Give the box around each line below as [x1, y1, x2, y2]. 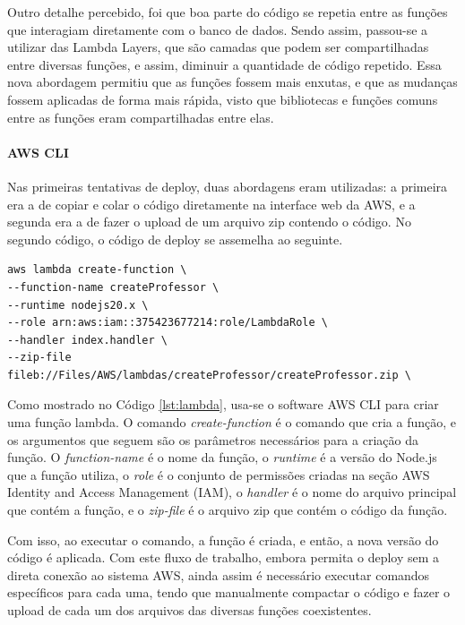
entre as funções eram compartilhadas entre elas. [7, 107, 274, 126]
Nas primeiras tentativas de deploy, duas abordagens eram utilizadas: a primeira [7, 176, 448, 195]
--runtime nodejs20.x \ [7, 298, 149, 312]
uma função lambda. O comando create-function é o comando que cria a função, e [7, 413, 457, 432]
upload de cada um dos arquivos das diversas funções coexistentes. [7, 601, 372, 620]
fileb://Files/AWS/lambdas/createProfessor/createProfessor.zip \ [7, 368, 412, 381]
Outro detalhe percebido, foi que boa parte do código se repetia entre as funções [7, 3, 448, 21]
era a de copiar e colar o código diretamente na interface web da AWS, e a [7, 194, 416, 213]
